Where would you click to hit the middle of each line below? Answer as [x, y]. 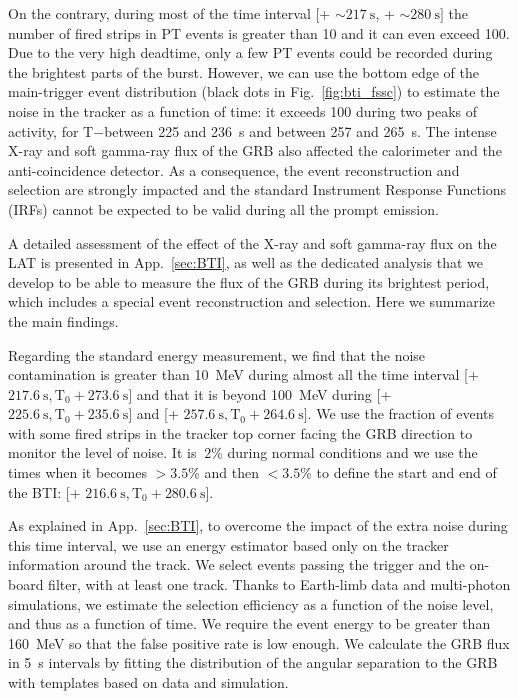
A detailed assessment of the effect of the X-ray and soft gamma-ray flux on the [252, 242]
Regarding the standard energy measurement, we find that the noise [217, 354]
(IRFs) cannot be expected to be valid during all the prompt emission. [223, 208]
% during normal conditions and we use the [344, 452]
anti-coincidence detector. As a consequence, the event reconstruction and [234, 169]
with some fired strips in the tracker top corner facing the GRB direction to [240, 432]
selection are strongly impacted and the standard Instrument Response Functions [257, 189]
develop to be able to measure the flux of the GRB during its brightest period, [249, 281]
